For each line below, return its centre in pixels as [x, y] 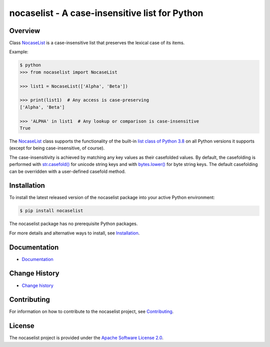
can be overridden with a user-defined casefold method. [67, 171]
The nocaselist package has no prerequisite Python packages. [73, 224]
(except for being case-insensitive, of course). [57, 148]
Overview [25, 31]
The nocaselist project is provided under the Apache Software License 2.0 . [86, 338]
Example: [19, 52]
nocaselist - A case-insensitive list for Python [106, 13]
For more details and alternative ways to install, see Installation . [74, 233]
